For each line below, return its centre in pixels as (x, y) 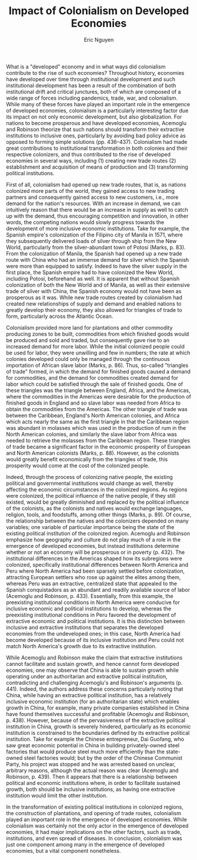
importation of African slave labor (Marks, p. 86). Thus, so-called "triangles (97, 365)
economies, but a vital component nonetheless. (64, 851)
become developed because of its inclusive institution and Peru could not (95, 640)
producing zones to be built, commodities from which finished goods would (98, 334)
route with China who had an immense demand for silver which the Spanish (98, 260)
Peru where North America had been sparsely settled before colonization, (96, 571)
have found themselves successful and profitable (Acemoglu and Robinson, (98, 714)
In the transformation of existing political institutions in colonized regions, (95, 807)
